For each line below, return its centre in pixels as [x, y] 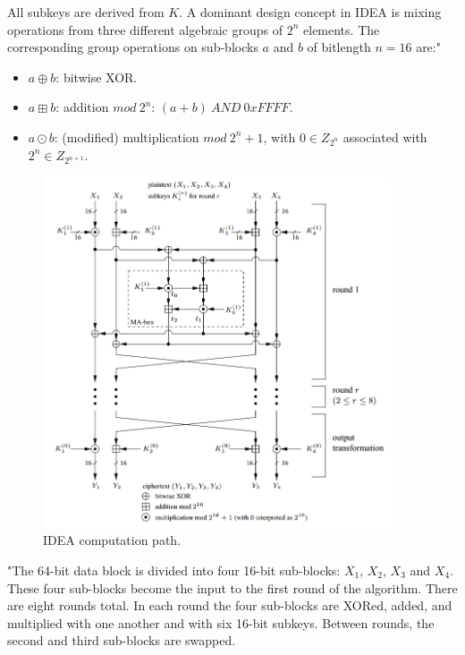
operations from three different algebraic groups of [145, 29]
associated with [385, 136]
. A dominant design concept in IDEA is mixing [310, 12]
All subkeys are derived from [86, 12]
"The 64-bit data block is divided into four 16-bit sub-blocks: [174, 570]
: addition [82, 107]
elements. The [342, 29]
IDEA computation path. [112, 540]
